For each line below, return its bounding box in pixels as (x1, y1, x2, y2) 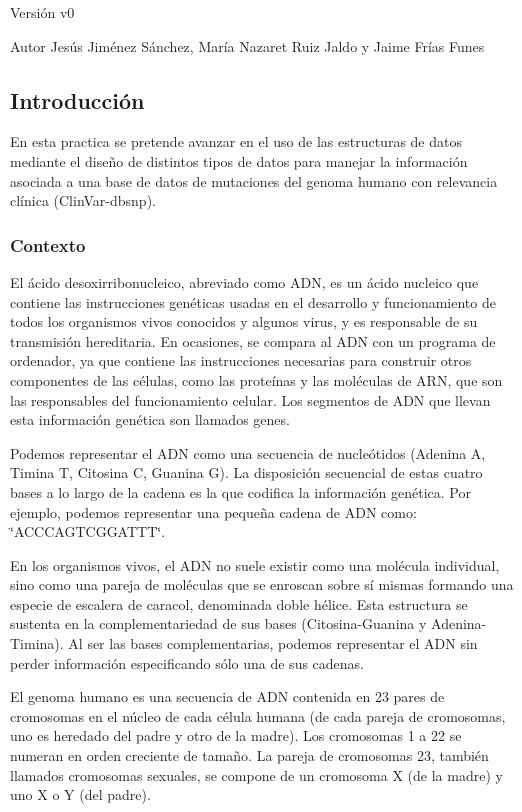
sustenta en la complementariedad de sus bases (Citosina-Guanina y (10, 613, 427, 634)
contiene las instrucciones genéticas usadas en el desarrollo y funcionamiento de (10, 291, 496, 312)
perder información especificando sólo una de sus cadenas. (10, 652, 365, 673)
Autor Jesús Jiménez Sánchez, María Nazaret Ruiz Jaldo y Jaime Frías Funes (10, 35, 485, 56)
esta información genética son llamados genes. (10, 409, 290, 430)
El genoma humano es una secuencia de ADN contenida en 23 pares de (10, 686, 445, 707)
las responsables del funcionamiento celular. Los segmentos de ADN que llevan (10, 389, 491, 410)
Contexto (10, 232, 86, 257)
